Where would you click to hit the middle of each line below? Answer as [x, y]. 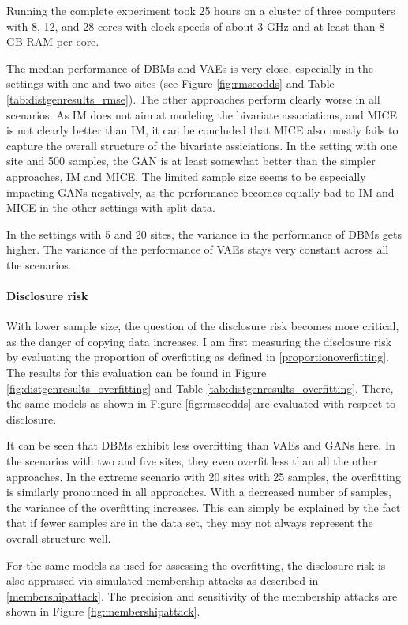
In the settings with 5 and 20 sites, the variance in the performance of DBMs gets [204, 233]
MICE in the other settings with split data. [111, 207]
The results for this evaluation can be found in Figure [137, 373]
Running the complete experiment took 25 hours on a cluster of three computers [201, 10]
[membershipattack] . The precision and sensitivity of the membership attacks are [202, 595]
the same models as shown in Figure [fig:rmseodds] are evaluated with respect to [201, 403]
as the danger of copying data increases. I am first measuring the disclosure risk [199, 341]
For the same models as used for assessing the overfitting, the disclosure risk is [196, 565]
